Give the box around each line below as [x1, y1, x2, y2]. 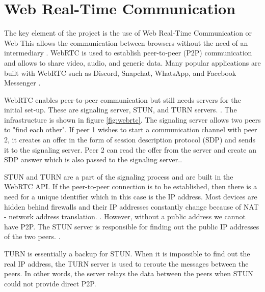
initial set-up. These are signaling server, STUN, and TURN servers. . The [4, 104, 237, 115]
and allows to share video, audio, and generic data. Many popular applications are [4, 57, 261, 68]
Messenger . [4, 77, 41, 88]
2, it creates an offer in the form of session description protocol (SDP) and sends [4, 134, 256, 145]
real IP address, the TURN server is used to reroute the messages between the [4, 258, 249, 269]
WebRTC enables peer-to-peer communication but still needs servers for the [4, 94, 241, 105]
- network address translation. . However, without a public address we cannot [4, 211, 246, 222]
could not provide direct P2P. [4, 278, 96, 288]
